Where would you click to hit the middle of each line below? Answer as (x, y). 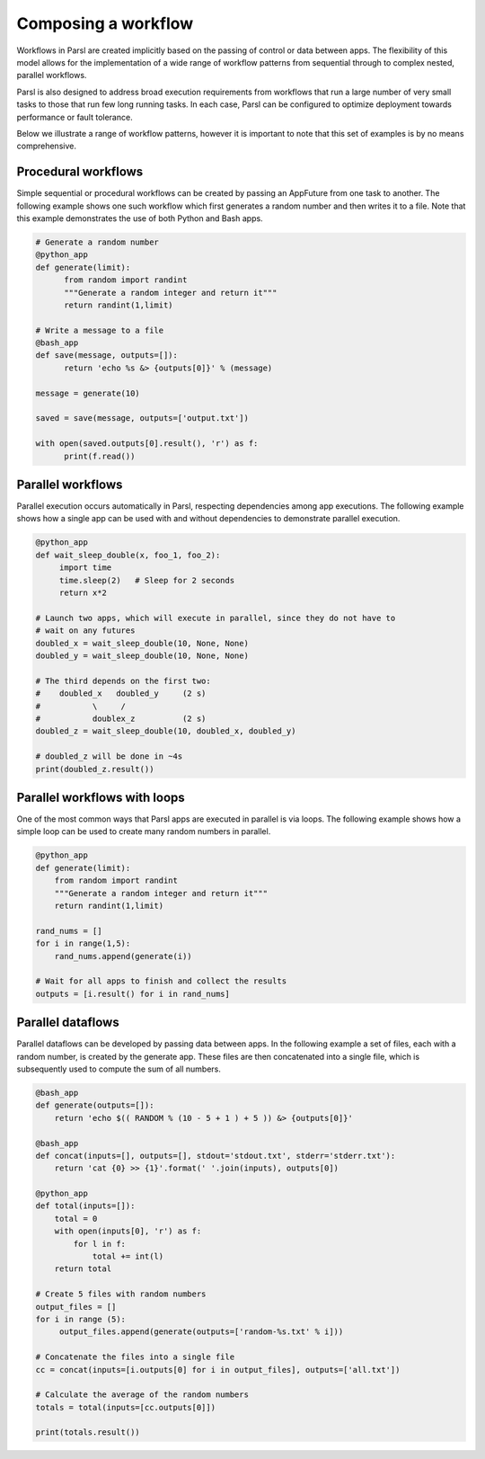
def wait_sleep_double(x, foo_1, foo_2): (128, 555)
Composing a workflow (105, 23)
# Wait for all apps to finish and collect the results (161, 981)
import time (85, 568)
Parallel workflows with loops (101, 797)
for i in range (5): (80, 1319)
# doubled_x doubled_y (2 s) (121, 694)
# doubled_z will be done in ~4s (109, 756)
